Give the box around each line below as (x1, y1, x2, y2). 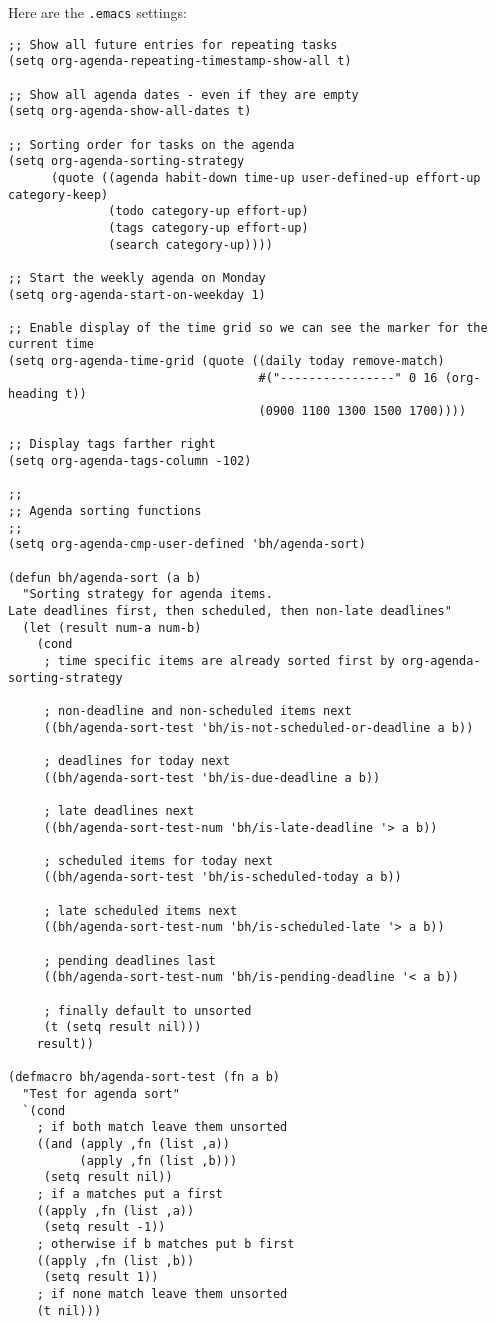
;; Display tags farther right (8, 437, 216, 452)
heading (8, 387, 59, 402)
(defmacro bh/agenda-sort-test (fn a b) (8, 1070, 281, 1085)
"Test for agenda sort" (22, 1087, 180, 1101)
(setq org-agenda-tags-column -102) (8, 454, 252, 469)
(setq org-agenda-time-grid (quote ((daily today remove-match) (8, 354, 445, 369)
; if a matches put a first (36, 1186, 223, 1201)
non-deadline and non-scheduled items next (58, 703, 352, 718)
